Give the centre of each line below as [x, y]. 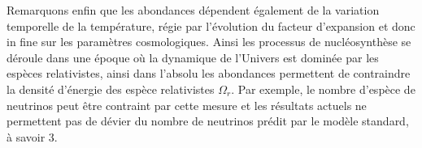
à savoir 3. [32, 136]
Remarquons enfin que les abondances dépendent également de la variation [193, 10]
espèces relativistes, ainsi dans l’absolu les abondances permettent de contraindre [209, 73]
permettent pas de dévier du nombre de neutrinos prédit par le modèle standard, [208, 121]
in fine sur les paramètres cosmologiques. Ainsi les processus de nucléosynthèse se [209, 42]
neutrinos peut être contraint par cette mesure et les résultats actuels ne [187, 105]
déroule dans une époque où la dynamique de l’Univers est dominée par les [193, 57]
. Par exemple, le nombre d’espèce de [323, 89]
